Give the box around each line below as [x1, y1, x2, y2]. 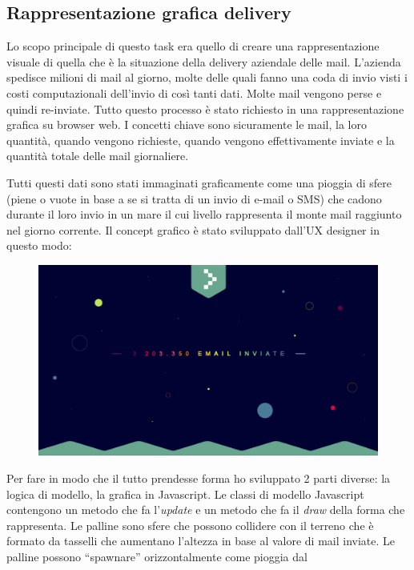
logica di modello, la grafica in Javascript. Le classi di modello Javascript [6, 485, 364, 502]
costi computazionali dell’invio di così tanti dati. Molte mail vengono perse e [6, 84, 382, 101]
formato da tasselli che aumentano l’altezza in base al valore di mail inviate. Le [6, 532, 396, 549]
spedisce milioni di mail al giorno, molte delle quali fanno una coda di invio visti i [6, 69, 408, 86]
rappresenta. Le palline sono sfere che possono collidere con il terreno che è [6, 516, 374, 533]
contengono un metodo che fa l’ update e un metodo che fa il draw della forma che [6, 501, 405, 518]
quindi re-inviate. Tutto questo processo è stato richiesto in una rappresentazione [6, 100, 404, 117]
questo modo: [6, 237, 72, 254]
